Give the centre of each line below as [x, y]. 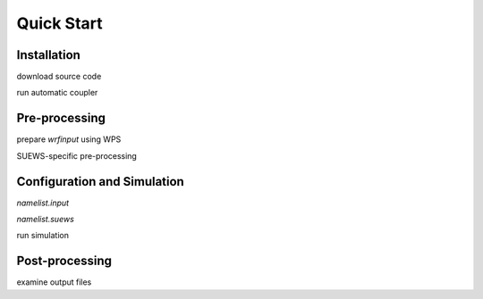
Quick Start [59, 23]
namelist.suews [46, 220]
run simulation [42, 236]
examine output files [54, 282]
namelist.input [43, 203]
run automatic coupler [57, 93]
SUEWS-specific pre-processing [77, 155]
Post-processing [64, 261]
